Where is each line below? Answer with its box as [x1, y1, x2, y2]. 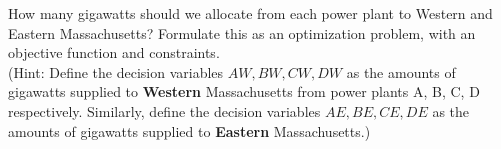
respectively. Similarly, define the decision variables [8, 100, 321, 121]
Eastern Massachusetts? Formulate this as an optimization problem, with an [8, 22, 476, 43]
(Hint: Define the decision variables [8, 61, 224, 82]
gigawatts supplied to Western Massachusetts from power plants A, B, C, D [8, 81, 480, 102]
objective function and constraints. [8, 42, 220, 63]
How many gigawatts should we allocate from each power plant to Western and [8, 3, 493, 23]
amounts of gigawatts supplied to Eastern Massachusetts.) [8, 120, 371, 141]
